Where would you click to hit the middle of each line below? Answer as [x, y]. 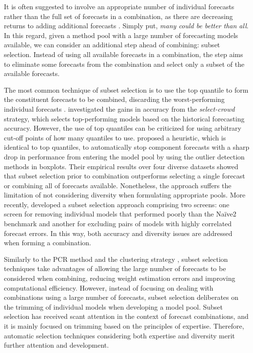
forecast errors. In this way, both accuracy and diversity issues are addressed [118, 233]
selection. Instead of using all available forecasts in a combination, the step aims [124, 54]
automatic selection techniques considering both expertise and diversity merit [119, 335]
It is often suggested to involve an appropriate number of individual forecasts [119, 6]
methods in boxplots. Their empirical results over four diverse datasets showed [121, 166]
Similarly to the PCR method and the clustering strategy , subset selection [116, 259]
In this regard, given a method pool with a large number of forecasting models [121, 35]
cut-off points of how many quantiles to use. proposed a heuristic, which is [115, 137]
